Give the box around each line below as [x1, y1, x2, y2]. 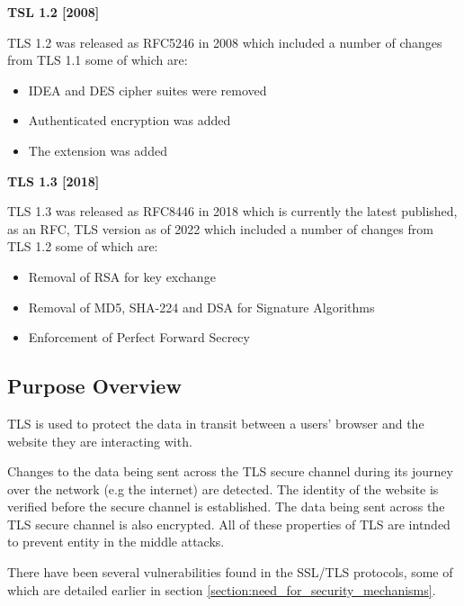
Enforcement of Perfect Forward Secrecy [28, 328, 250, 347]
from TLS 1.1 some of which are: [7, 50, 188, 69]
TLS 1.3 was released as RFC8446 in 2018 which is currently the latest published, [7, 202, 458, 221]
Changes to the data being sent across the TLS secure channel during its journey [7, 462, 453, 481]
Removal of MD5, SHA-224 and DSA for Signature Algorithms [28, 297, 375, 316]
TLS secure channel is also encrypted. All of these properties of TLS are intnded [7, 514, 451, 533]
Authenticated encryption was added [28, 111, 231, 130]
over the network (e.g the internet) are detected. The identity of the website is [7, 479, 439, 498]
